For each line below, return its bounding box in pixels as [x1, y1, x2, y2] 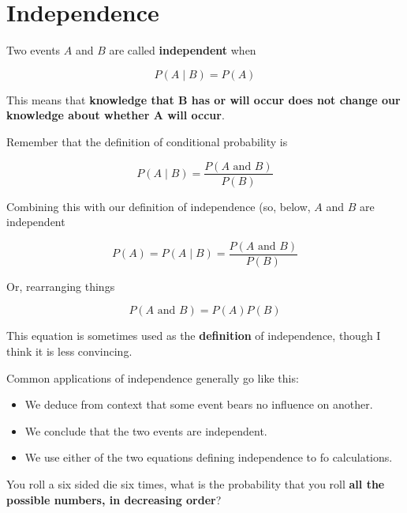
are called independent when [109, 42, 256, 58]
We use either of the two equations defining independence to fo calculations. [24, 449, 393, 466]
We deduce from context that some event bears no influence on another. [24, 396, 373, 413]
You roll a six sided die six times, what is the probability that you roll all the [6, 475, 385, 492]
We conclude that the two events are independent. [24, 422, 267, 439]
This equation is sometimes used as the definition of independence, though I [6, 327, 381, 344]
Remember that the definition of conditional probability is [6, 133, 288, 149]
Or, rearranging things [6, 277, 115, 294]
